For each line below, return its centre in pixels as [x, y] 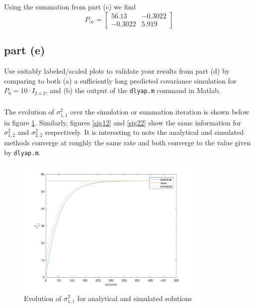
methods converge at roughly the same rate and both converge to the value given [127, 143]
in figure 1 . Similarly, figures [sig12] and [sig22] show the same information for [123, 122]
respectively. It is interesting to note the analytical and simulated [144, 132]
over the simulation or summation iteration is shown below [160, 112]
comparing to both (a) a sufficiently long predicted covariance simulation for [120, 80]
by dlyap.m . [22, 152]
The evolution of [29, 112]
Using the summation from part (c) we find [70, 7]
